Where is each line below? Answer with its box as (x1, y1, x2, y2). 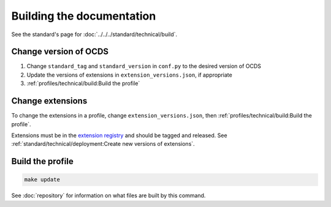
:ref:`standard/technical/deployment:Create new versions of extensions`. (11, 140, 196, 148)
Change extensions (11, 96, 88, 107)
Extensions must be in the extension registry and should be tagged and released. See (11, 132, 227, 139)
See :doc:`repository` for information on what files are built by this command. (11, 192, 206, 199)
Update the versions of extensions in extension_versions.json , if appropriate (26, 71, 232, 78)
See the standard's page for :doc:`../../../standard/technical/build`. (11, 31, 178, 38)
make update (24, 176, 61, 183)
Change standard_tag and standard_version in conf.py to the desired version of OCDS (26, 62, 262, 70)
